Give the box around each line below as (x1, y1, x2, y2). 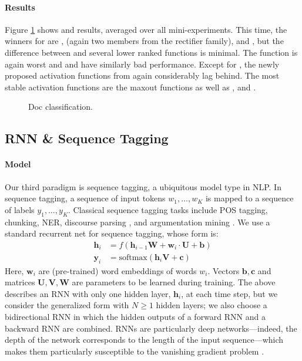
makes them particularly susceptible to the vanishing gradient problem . (5, 345, 264, 357)
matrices (5, 276, 35, 288)
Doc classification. (28, 100, 93, 113)
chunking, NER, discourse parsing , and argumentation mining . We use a (5, 215, 270, 228)
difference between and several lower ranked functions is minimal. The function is (5, 46, 298, 58)
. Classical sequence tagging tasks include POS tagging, (68, 203, 268, 215)
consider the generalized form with (5, 299, 129, 311)
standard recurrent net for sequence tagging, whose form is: (5, 227, 219, 239)
